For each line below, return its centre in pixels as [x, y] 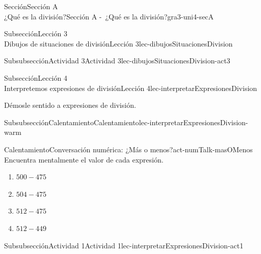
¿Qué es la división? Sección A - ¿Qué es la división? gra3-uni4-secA [109, 16]
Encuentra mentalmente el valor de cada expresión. [84, 159]
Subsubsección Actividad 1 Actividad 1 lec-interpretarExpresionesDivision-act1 [124, 245]
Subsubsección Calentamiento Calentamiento [72, 122]
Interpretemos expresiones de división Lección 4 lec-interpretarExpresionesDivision [131, 88]
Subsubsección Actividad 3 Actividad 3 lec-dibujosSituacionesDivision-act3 [117, 61]
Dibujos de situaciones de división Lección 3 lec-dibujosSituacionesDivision [119, 43]
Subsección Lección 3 [36, 33]
